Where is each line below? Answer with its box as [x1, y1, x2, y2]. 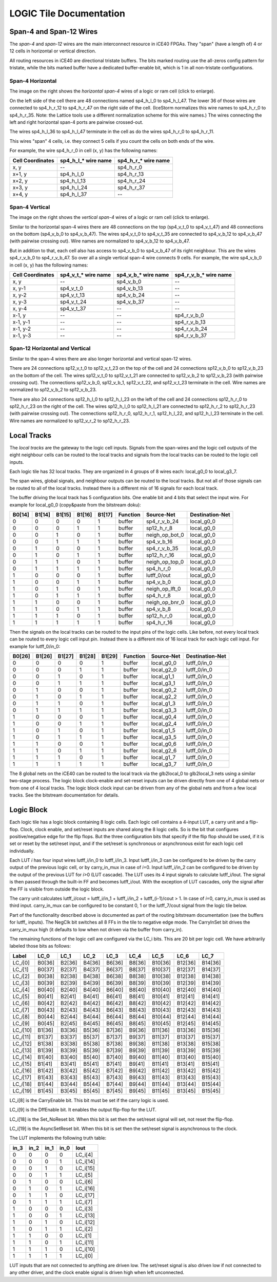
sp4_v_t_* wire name [60, 271, 111, 278]
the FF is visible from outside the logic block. [9, 886, 105, 892]
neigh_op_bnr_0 [146, 598, 185, 606]
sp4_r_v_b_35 [146, 544, 179, 552]
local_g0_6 [151, 740, 177, 747]
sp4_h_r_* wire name [117, 157, 170, 164]
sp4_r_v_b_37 [174, 332, 207, 339]
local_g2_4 [151, 720, 177, 727]
